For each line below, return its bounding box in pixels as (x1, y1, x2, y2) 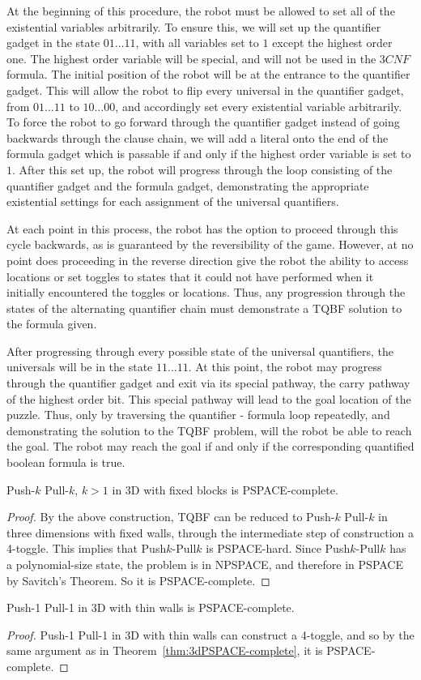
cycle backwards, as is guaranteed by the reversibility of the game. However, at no (6, 236, 414, 253)
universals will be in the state (6, 358, 153, 375)
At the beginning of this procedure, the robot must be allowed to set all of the (6, 2, 395, 19)
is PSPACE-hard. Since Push (206, 540, 351, 557)
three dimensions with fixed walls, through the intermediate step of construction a (6, 524, 414, 541)
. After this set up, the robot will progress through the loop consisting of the (12, 160, 393, 177)
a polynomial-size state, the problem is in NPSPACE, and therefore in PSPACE (6, 556, 403, 572)
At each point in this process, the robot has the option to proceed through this (6, 220, 398, 237)
